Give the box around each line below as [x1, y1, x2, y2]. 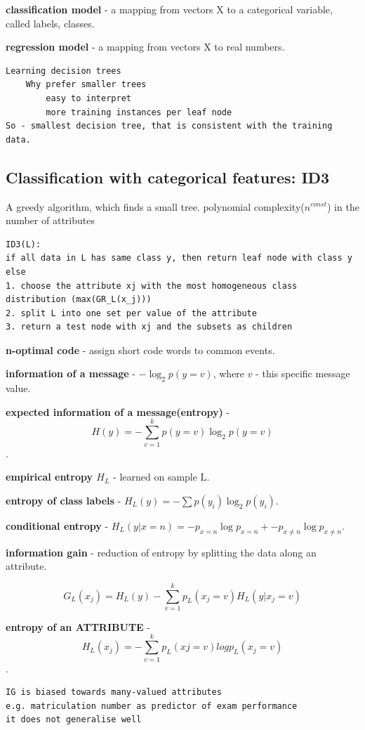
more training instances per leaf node [46, 107, 232, 117]
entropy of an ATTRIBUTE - [6, 619, 150, 634]
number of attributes [6, 213, 95, 228]
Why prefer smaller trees [25, 79, 147, 90]
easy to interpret [46, 93, 131, 103]
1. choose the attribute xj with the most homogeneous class [6, 280, 298, 291]
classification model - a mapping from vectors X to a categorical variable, [6, 2, 333, 16]
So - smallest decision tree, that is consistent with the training [6, 121, 333, 131]
